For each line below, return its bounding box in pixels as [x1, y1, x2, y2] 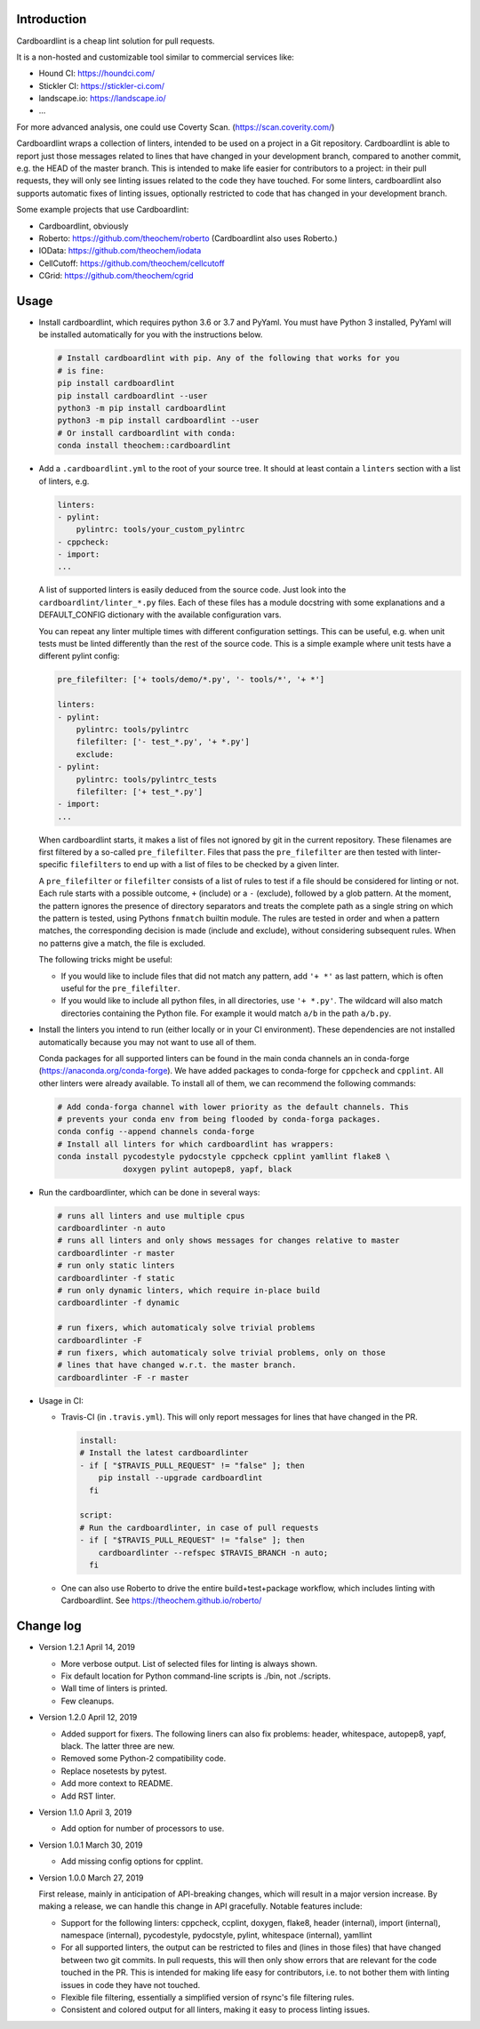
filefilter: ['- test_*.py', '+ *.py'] [76, 737, 251, 747]
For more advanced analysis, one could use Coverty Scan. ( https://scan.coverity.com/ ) [16, 121, 335, 133]
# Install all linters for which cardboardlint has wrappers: [57, 1139, 334, 1149]
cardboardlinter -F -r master [57, 1373, 189, 1382]
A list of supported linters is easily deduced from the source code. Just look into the [38, 584, 347, 595]
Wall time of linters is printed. [60, 1683, 168, 1694]
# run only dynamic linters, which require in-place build [57, 1285, 320, 1295]
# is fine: [57, 366, 105, 375]
